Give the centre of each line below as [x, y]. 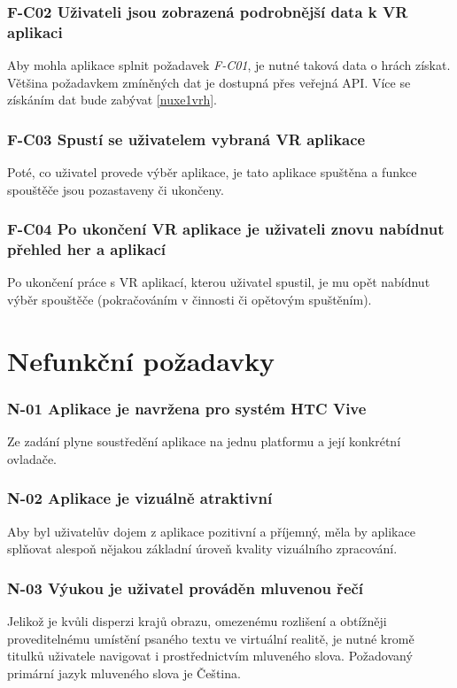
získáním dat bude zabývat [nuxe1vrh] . [112, 100]
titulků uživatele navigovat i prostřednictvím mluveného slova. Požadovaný [210, 656]
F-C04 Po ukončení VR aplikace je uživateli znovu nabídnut [226, 229]
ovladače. [32, 458]
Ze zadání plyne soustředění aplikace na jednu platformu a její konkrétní [204, 441]
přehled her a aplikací [87, 249]
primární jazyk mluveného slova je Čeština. [124, 673]
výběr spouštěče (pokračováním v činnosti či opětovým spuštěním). [190, 300]
